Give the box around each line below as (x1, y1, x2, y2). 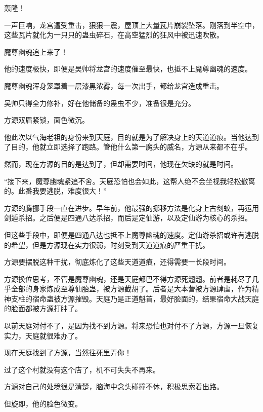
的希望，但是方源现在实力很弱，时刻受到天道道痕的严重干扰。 (4, 239, 209, 250)
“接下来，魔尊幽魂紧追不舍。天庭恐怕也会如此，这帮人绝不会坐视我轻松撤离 (4, 175, 255, 186)
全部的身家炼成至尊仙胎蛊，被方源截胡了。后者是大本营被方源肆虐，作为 (11, 283, 252, 294)
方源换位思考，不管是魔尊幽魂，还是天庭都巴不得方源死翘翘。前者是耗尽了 (4, 273, 252, 284)
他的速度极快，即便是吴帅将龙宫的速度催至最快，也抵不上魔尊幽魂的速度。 (4, 63, 252, 74)
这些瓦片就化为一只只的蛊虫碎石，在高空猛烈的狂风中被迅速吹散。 (4, 29, 224, 40)
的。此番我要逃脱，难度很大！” (4, 185, 107, 196)
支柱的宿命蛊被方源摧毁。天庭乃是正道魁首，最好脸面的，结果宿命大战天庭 (11, 293, 259, 304)
